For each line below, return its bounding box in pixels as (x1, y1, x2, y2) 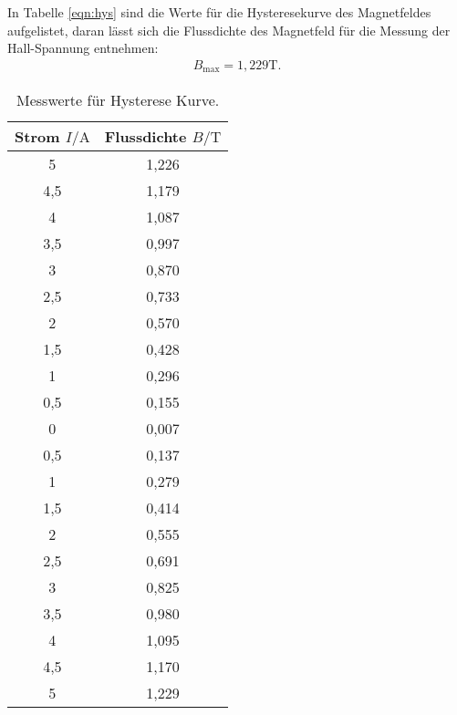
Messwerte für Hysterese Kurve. (16, 89, 220, 111)
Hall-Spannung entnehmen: (7, 38, 159, 57)
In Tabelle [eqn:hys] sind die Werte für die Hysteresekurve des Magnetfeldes (7, 3, 431, 21)
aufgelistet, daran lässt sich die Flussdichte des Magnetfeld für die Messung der (7, 20, 451, 39)
